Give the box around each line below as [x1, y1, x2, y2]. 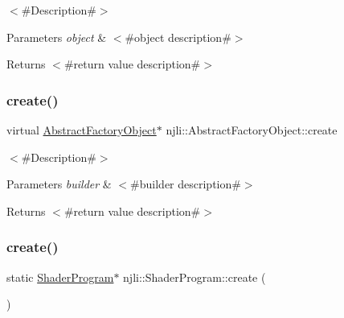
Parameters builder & [6, 176, 112, 192]
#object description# [125, 28, 231, 45]
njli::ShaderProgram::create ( [123, 268, 266, 285]
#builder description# [130, 176, 241, 192]
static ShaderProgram [6, 268, 114, 285]
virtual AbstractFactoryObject [6, 122, 157, 138]
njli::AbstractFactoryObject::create [166, 122, 338, 138]
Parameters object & [6, 28, 107, 45]
